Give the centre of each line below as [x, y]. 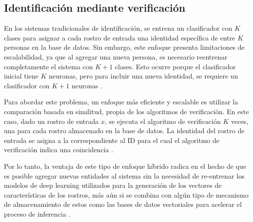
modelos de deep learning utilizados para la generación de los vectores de [113, 185]
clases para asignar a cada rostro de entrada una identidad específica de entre [120, 37]
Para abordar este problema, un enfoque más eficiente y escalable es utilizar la [121, 102]
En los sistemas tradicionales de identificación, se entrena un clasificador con [118, 28]
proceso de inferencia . [37, 213]
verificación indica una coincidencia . [59, 150]
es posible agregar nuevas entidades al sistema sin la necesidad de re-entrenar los [124, 175]
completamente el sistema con [49, 66]
